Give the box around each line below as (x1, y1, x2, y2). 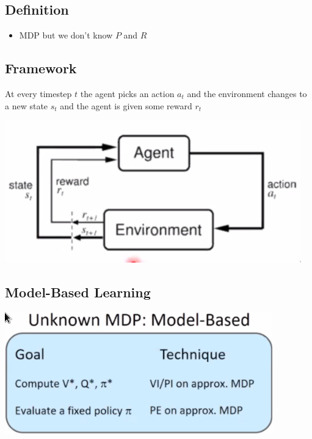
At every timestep (5, 87, 72, 100)
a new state (5, 99, 48, 112)
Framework (5, 59, 77, 78)
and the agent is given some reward (60, 99, 192, 112)
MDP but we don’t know (19, 29, 113, 42)
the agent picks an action (80, 87, 175, 100)
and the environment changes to (187, 87, 307, 100)
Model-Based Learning (5, 283, 151, 302)
